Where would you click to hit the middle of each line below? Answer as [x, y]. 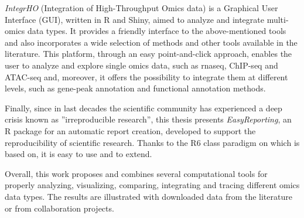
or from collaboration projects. [59, 208]
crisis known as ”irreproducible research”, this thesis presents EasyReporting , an [148, 119]
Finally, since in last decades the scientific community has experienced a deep [144, 108]
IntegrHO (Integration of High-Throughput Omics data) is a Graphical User [141, 8]
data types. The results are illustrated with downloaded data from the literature [148, 196]
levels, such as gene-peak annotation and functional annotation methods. [135, 88]
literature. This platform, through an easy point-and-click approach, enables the [148, 54]
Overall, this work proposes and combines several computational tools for [136, 173]
